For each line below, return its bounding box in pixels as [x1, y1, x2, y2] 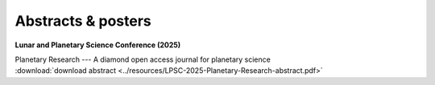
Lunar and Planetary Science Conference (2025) [14, 40, 181, 50]
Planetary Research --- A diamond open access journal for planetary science [14, 55, 271, 64]
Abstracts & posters [14, 12, 152, 30]
